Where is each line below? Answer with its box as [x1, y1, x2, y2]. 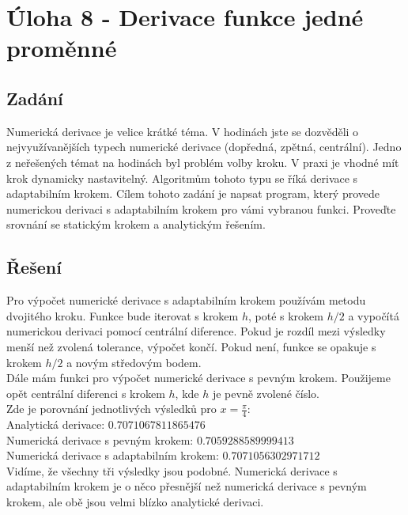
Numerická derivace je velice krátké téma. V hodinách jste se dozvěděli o [6, 123, 359, 139]
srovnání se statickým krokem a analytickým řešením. [6, 216, 266, 233]
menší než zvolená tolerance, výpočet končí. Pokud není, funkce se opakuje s [6, 338, 376, 354]
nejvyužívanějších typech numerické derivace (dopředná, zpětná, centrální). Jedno [6, 138, 402, 155]
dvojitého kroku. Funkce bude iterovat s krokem [6, 307, 239, 324]
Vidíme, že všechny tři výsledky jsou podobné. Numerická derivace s [6, 462, 338, 479]
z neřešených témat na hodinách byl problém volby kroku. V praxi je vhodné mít [6, 153, 399, 170]
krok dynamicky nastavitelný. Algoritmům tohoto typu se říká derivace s [6, 169, 358, 186]
